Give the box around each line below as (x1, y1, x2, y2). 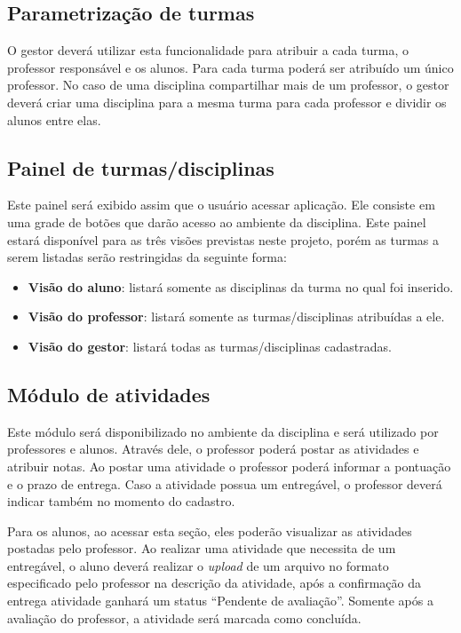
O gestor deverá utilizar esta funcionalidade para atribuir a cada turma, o (7, 41, 409, 59)
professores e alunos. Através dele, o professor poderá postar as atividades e (7, 439, 419, 458)
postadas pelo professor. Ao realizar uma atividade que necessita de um (7, 539, 396, 558)
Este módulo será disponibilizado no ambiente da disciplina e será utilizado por (7, 422, 439, 440)
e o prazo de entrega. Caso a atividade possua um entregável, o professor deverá (7, 474, 442, 493)
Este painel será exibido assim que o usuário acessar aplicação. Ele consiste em (7, 195, 435, 214)
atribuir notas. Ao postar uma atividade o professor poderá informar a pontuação (7, 456, 451, 475)
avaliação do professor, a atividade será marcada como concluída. (7, 608, 362, 627)
